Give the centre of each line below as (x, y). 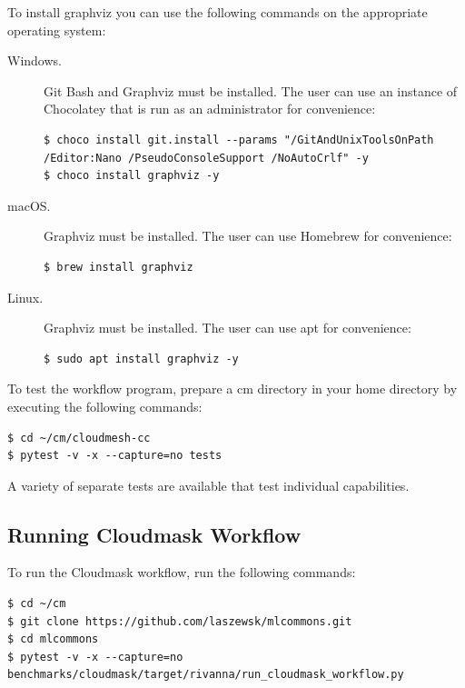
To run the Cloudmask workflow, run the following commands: (182, 572)
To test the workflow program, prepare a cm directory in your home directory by (232, 389)
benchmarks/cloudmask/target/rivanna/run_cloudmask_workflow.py (206, 675)
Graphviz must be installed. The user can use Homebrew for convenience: (248, 236)
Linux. (25, 297)
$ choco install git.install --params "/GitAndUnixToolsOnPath (239, 140)
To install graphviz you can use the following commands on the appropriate (218, 12)
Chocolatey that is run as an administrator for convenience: (210, 109)
